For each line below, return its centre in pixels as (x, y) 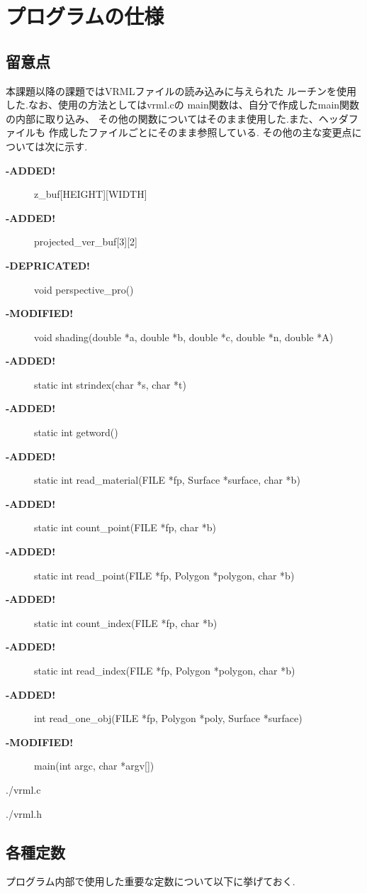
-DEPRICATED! (48, 265)
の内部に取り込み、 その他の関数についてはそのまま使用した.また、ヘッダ (177, 118)
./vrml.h (24, 813)
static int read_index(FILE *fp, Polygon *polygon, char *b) (165, 671)
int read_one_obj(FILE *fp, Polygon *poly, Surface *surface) (168, 718)
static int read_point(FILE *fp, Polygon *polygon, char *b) (164, 575)
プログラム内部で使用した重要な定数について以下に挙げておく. (151, 881)
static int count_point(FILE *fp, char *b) (125, 527)
